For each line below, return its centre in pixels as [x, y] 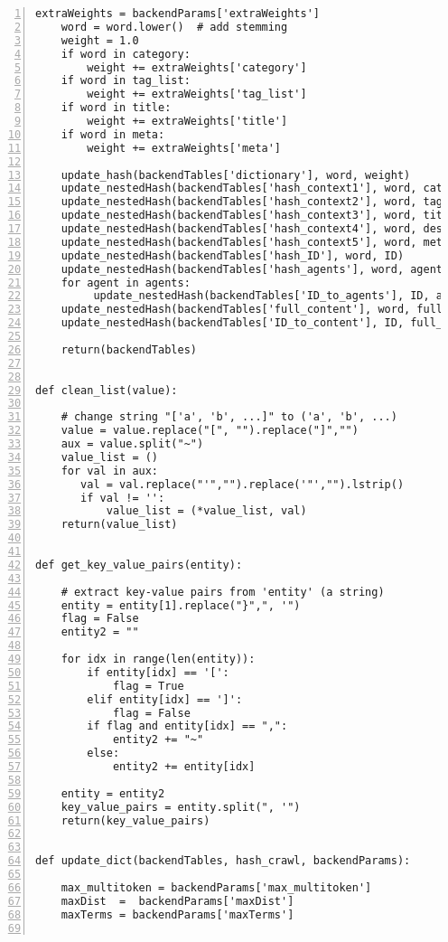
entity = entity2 [113, 793]
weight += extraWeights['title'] [187, 121]
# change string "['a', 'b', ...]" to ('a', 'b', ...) [229, 417]
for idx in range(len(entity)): [158, 659]
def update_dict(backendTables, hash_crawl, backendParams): [223, 861]
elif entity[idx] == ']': [165, 699]
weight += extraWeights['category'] [197, 67]
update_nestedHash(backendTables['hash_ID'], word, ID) [233, 255]
